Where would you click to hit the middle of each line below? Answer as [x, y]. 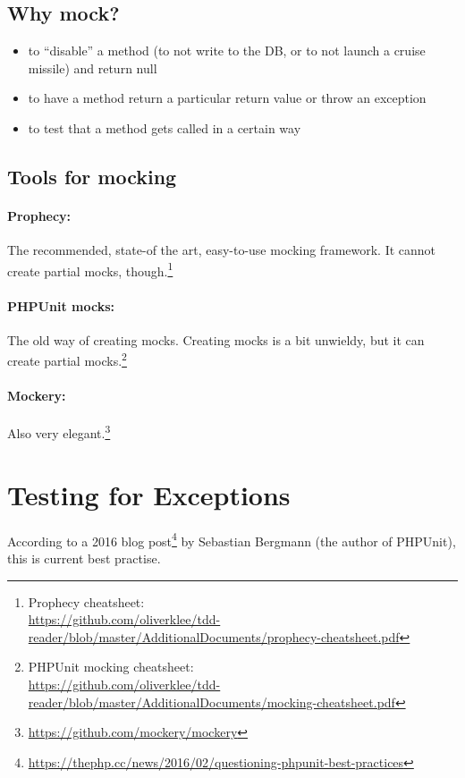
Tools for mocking [92, 176]
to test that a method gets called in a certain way [165, 127]
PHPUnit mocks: [61, 305]
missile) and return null [93, 68]
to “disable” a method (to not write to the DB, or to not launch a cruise [227, 51]
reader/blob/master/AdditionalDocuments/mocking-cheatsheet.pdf [211, 702]
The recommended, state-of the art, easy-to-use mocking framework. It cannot [222, 250]
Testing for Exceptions [149, 494]
